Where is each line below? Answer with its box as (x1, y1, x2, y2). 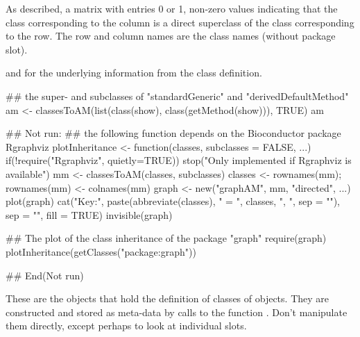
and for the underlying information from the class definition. (6, 65, 262, 80)
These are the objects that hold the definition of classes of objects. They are (6, 291, 329, 306)
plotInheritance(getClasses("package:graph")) (6, 244, 196, 258)
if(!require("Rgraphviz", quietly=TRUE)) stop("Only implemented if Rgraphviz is (6, 153, 352, 167)
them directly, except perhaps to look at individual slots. (6, 318, 247, 333)
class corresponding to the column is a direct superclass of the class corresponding (6, 15, 354, 29)
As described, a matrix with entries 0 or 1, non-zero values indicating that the (6, 1, 338, 15)
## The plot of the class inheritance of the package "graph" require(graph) (6, 231, 327, 245)
